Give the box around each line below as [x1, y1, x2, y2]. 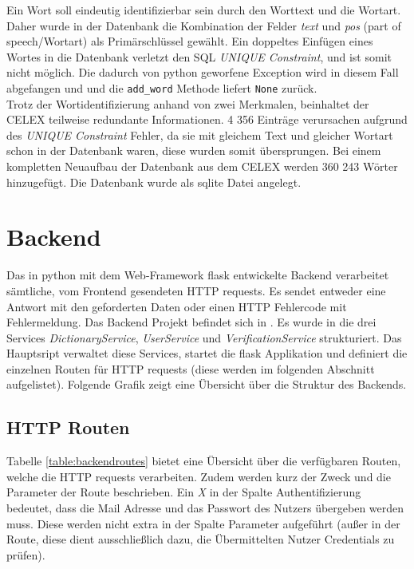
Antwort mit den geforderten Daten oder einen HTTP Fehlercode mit [6, 298, 347, 314]
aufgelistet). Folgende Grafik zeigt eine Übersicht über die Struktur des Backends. [6, 376, 407, 393]
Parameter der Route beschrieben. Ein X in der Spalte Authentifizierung [6, 484, 361, 500]
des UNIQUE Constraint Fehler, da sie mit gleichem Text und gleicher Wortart [6, 126, 393, 143]
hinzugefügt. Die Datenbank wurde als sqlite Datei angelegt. [6, 173, 302, 190]
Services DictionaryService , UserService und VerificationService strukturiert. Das [6, 329, 402, 346]
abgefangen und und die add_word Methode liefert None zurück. [6, 79, 317, 96]
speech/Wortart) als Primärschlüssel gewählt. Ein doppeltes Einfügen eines [6, 33, 373, 49]
